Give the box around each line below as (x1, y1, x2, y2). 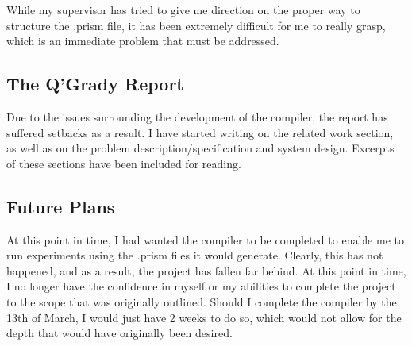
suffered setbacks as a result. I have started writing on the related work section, (6, 124, 394, 140)
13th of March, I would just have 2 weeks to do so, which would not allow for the (6, 309, 402, 325)
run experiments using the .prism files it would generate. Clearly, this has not (6, 247, 383, 263)
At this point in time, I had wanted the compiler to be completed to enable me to (6, 231, 404, 248)
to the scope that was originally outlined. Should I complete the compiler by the (6, 293, 397, 309)
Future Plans (6, 194, 115, 218)
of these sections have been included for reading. (6, 155, 241, 171)
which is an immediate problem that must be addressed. (6, 33, 279, 49)
